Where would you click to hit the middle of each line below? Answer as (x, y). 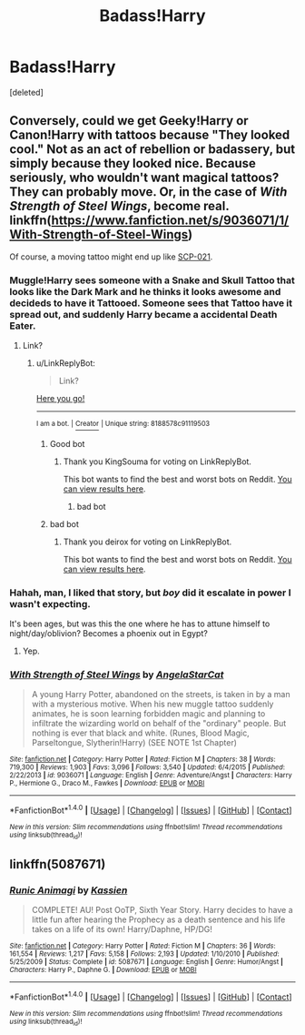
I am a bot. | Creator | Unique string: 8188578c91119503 (123, 424)
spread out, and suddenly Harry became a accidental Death (143, 314)
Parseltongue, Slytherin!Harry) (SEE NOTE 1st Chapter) (134, 743)
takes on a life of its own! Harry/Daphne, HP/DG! (122, 928)
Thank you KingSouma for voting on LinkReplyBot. (157, 462)
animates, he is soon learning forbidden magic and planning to (148, 714)
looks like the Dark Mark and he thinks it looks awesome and (145, 291)
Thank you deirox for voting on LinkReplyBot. (148, 542)
